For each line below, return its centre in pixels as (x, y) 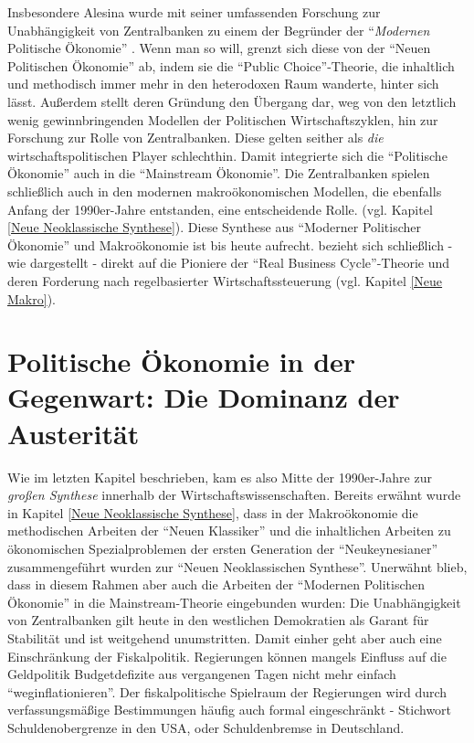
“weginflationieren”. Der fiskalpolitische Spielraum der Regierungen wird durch (227, 691)
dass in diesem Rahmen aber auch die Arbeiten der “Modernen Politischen (216, 584)
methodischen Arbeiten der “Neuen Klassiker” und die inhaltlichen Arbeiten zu (229, 531)
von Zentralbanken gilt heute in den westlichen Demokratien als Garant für (218, 620)
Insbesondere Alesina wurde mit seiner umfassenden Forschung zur (194, 12)
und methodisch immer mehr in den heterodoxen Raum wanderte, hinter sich (223, 84)
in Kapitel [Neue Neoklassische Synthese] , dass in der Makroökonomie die (213, 512)
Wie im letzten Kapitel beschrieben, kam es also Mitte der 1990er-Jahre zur (220, 477)
